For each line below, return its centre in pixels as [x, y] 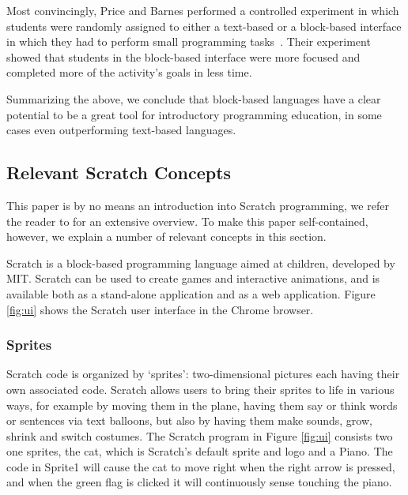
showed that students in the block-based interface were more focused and [183, 56]
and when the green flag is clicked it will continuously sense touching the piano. [199, 482]
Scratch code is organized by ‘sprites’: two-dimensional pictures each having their [203, 374]
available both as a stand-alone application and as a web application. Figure [191, 293]
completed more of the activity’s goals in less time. [129, 72]
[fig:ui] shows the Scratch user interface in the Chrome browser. [160, 309]
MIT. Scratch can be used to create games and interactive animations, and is [193, 278]
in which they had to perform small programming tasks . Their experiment [189, 41]
